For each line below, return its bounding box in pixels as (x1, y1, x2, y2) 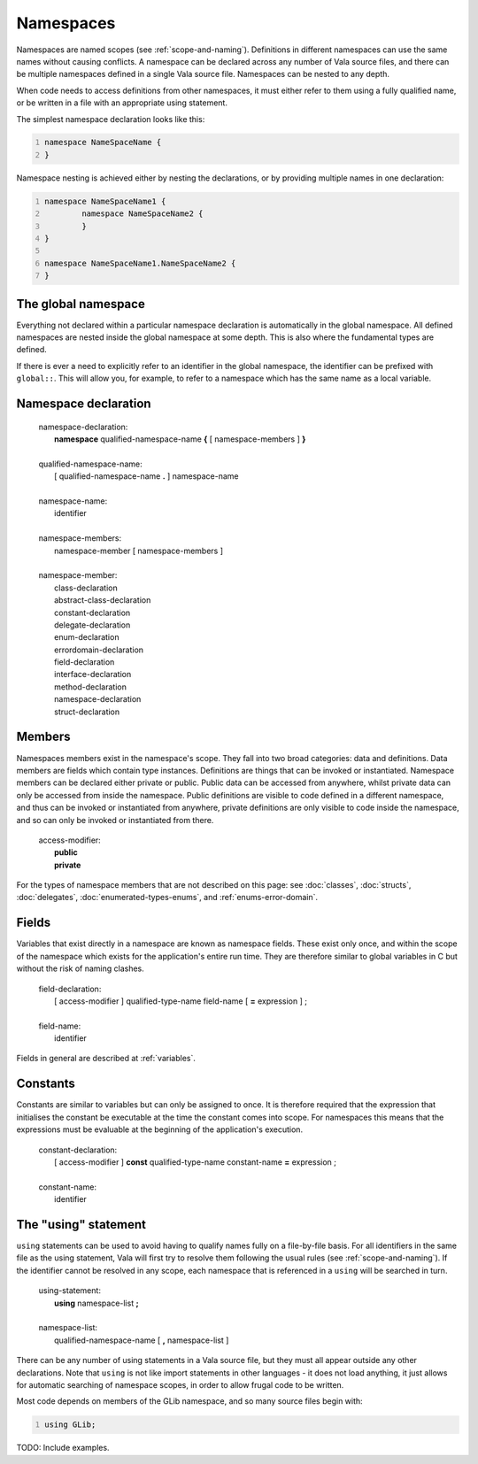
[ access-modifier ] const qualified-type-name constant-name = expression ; (54, 1156, 336, 1167)
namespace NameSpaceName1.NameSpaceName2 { (44, 258, 236, 268)
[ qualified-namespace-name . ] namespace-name (54, 471, 239, 482)
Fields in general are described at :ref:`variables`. (16, 1053, 197, 1064)
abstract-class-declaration (54, 595, 151, 605)
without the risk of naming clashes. (16, 963, 145, 974)
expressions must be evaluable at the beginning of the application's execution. (16, 1124, 304, 1135)
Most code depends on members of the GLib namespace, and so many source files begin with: (16, 1396, 363, 1406)
